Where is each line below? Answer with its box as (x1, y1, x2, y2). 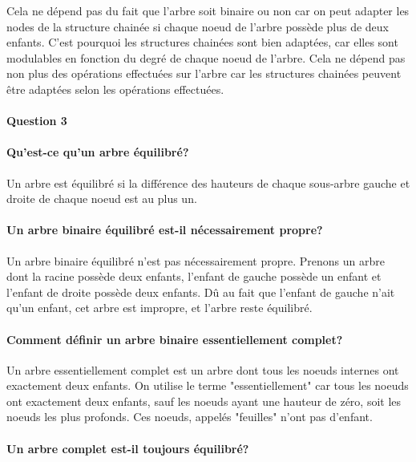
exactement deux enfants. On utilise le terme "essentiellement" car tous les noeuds (6, 377, 409, 394)
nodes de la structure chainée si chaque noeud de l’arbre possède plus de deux (6, 18, 389, 34)
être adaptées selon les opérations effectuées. (6, 80, 224, 97)
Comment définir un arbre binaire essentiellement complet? (6, 330, 343, 347)
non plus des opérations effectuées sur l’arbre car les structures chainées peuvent (6, 65, 402, 82)
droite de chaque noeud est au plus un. (6, 190, 197, 207)
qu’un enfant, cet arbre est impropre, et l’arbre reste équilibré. (6, 299, 313, 316)
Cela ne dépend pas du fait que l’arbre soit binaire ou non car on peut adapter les (6, 2, 410, 18)
